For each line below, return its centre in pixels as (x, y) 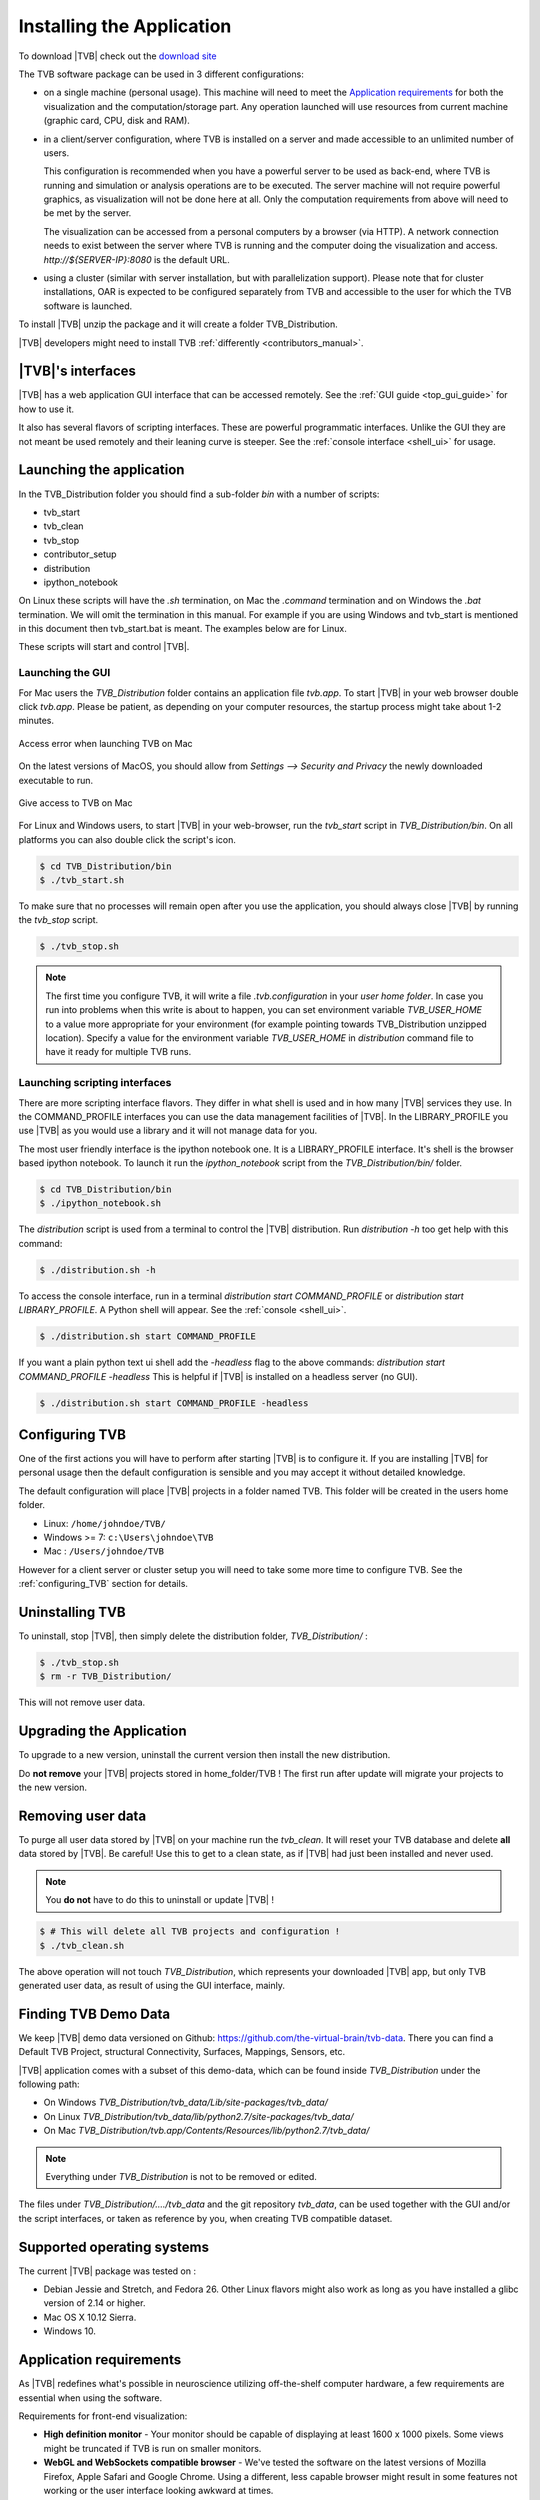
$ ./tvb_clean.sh (82, 1945)
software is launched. (88, 306)
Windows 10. (70, 2331)
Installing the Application (125, 26)
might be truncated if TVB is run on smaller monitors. (152, 2448)
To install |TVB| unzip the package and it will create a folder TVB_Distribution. (178, 324)
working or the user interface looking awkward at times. (158, 2490)
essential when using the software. (90, 2397)
